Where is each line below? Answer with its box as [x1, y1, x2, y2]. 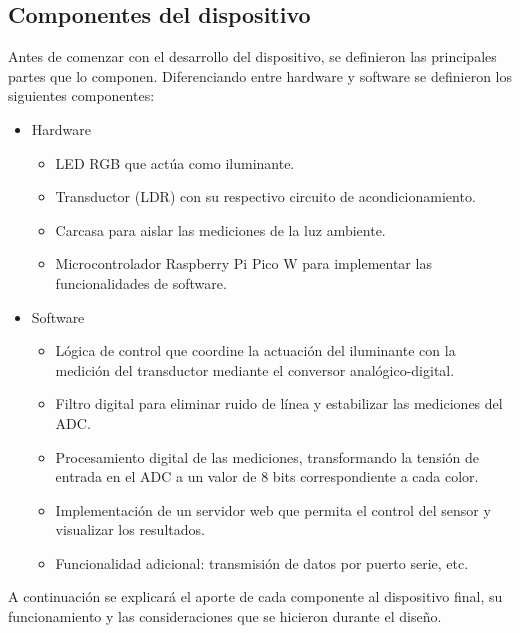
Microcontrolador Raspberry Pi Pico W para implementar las [55, 253, 432, 274]
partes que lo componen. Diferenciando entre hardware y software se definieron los [8, 65, 512, 86]
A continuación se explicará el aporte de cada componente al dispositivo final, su [8, 586, 503, 607]
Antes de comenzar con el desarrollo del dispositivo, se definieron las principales [8, 46, 497, 67]
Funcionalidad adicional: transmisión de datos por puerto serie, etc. [55, 552, 469, 573]
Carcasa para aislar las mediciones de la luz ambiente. [55, 219, 386, 240]
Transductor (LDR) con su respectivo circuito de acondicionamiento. [55, 186, 476, 207]
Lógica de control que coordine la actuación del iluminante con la [55, 340, 456, 361]
